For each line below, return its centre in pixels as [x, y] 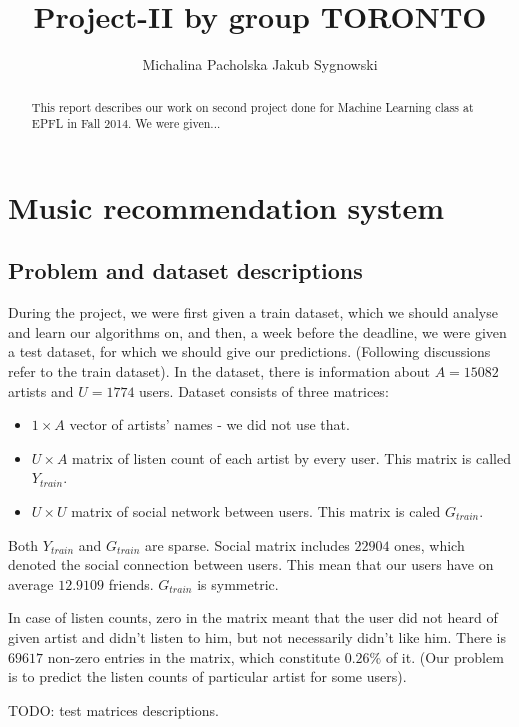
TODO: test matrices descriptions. [113, 709]
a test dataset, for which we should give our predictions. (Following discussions [249, 351]
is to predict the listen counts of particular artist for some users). [207, 676]
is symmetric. [238, 583]
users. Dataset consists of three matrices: [264, 390]
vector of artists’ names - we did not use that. [209, 424]
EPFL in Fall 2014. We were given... [126, 123]
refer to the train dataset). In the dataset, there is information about [219, 371]
